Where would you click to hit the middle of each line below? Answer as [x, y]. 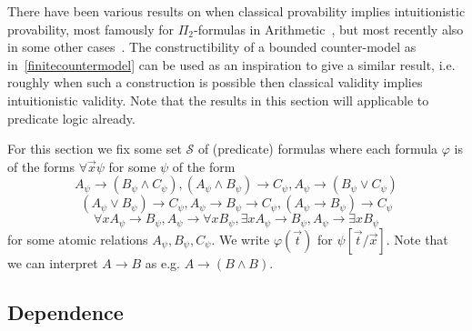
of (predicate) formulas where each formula [318, 149]
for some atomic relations [78, 239]
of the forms [41, 166]
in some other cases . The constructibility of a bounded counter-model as [212, 47]
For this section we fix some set [95, 149]
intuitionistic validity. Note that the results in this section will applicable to [218, 100]
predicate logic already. [71, 118]
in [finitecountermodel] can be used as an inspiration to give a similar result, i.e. [231, 64]
